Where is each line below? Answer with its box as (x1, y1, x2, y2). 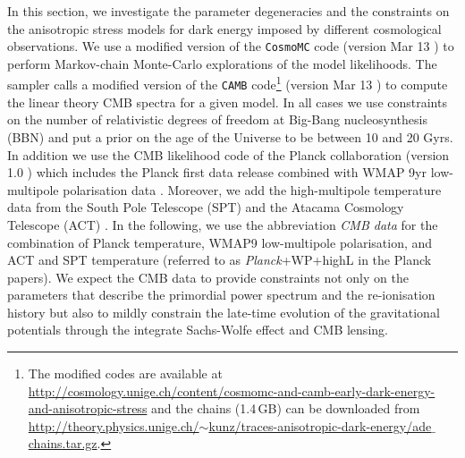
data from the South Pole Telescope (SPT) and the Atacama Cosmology (7, 198, 404, 216)
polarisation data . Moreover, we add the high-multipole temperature (63, 180, 442, 199)
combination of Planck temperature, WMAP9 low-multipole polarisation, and (7, 233, 433, 251)
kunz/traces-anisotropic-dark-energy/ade (208, 416, 432, 435)
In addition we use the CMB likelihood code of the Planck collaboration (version (7, 145, 450, 164)
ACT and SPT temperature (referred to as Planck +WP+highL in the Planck (7, 250, 432, 269)
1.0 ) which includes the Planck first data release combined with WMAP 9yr (7, 163, 427, 182)
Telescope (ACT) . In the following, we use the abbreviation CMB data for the (7, 215, 438, 233)
